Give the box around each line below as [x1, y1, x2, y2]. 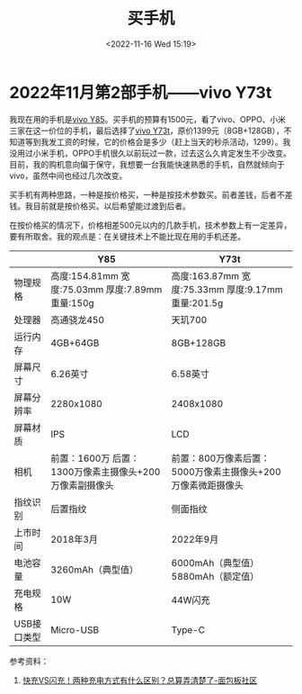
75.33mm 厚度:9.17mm [182, 283, 283, 295]
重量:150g [50, 296, 94, 309]
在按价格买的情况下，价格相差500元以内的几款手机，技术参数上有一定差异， [9, 220, 292, 230]
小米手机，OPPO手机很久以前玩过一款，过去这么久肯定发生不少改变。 [32, 148, 292, 158]
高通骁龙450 [50, 313, 105, 326]
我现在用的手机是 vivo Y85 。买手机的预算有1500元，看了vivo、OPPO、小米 [9, 113, 286, 124]
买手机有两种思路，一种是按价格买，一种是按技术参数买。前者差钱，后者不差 [9, 189, 293, 200]
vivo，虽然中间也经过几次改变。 [9, 170, 128, 181]
